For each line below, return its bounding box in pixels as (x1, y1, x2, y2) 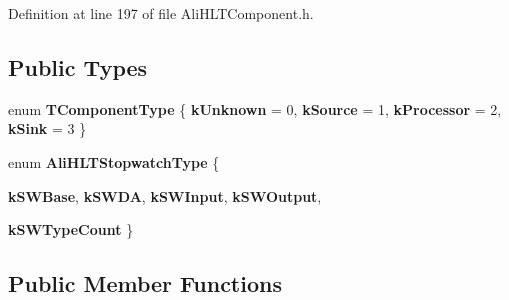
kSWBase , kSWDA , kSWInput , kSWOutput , (8, 185, 322, 206)
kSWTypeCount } (8, 219, 134, 240)
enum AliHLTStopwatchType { (8, 151, 220, 172)
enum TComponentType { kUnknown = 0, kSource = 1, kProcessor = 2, (8, 98, 502, 119)
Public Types (8, 51, 148, 82)
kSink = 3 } (8, 118, 87, 139)
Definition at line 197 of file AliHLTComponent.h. (8, 3, 314, 23)
